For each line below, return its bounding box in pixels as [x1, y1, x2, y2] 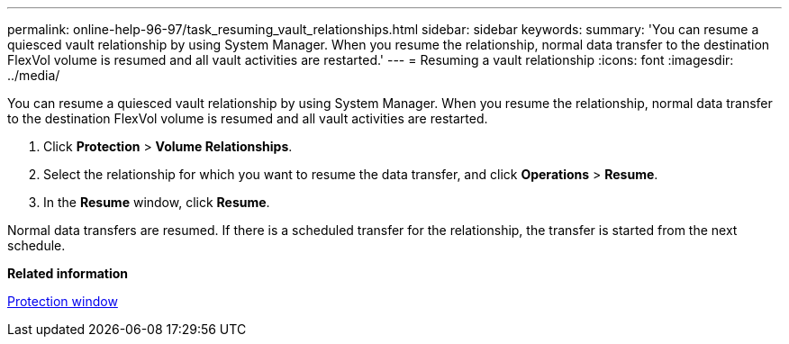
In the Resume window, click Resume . [43, 195, 270, 210]
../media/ [7, 68, 60, 83]
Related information [7, 266, 129, 281]
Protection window [7, 294, 118, 309]
